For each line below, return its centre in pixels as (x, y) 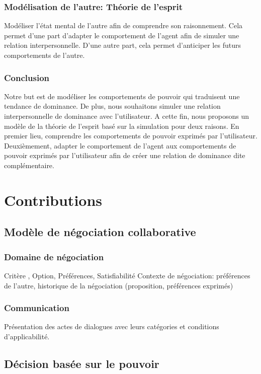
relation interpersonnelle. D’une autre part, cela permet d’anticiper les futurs (122, 45)
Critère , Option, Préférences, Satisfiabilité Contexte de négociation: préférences (127, 275)
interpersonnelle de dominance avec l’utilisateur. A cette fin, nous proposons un (127, 116)
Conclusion (27, 77)
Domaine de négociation (54, 256)
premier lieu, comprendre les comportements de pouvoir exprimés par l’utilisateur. (131, 136)
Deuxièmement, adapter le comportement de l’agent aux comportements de (120, 145)
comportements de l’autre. (45, 55)
